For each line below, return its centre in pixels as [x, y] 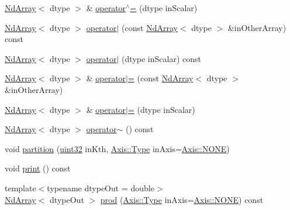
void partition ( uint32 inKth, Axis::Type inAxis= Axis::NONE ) [117, 148]
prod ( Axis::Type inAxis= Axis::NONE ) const [182, 199]
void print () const [38, 168]
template [20, 187]
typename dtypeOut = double [101, 187]
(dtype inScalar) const [161, 58]
